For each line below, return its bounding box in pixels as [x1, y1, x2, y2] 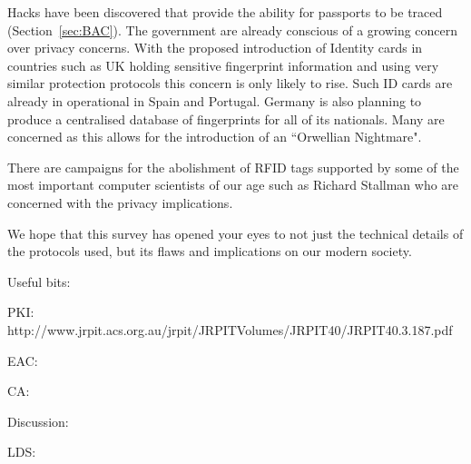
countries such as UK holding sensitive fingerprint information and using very [7, 55, 439, 74]
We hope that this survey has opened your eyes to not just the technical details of [7, 223, 464, 242]
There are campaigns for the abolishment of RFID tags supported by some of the [7, 157, 459, 176]
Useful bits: [7, 271, 71, 291]
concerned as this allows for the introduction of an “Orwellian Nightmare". [7, 127, 422, 146]
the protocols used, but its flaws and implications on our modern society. [7, 242, 412, 261]
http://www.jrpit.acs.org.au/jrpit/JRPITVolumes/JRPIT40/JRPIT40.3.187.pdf [7, 320, 453, 339]
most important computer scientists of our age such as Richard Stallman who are [7, 175, 459, 194]
